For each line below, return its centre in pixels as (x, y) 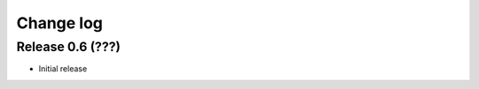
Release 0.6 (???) (69, 47)
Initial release (63, 69)
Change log (60, 23)
